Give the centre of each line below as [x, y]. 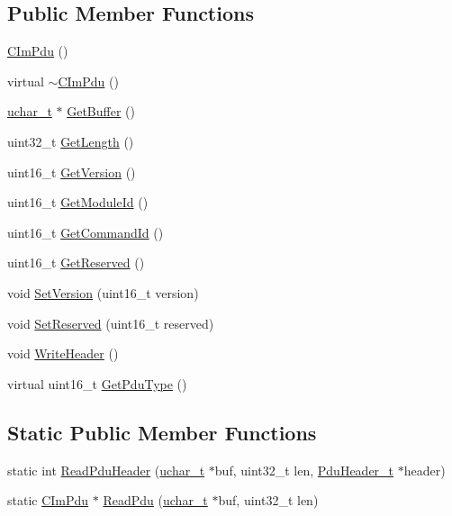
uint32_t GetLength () [71, 141]
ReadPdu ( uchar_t [155, 500]
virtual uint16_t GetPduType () [97, 383]
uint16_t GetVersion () [72, 172]
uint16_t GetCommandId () [86, 232]
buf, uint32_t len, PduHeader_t [304, 470]
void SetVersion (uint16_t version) [103, 292]
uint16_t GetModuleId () [78, 202]
